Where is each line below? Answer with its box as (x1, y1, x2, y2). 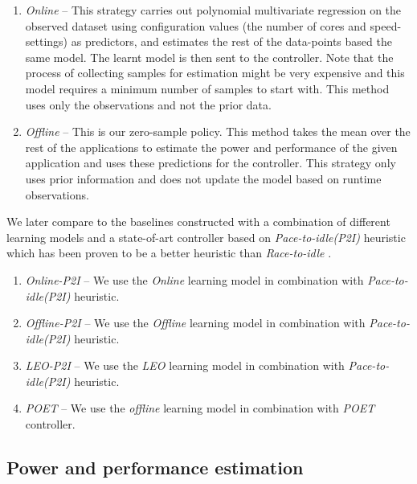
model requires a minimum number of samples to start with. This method (25, 80, 390, 96)
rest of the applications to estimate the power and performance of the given (25, 138, 398, 155)
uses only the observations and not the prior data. (25, 96, 272, 113)
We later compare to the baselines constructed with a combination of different (6, 213, 390, 230)
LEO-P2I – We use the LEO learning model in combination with (25, 357, 345, 374)
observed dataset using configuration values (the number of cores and (25, 17, 366, 34)
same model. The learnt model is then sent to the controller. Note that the (25, 48, 394, 65)
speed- (370, 17, 402, 34)
